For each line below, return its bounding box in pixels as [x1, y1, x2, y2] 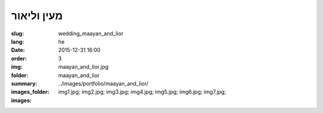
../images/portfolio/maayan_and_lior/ [58, 80, 149, 87]
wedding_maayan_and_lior [58, 30, 124, 37]
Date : [11, 47, 25, 54]
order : [11, 54, 27, 62]
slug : [11, 30, 24, 37]
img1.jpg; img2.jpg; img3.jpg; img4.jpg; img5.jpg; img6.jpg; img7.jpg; [58, 88, 227, 96]
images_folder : [11, 88, 50, 96]
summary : [11, 80, 38, 87]
